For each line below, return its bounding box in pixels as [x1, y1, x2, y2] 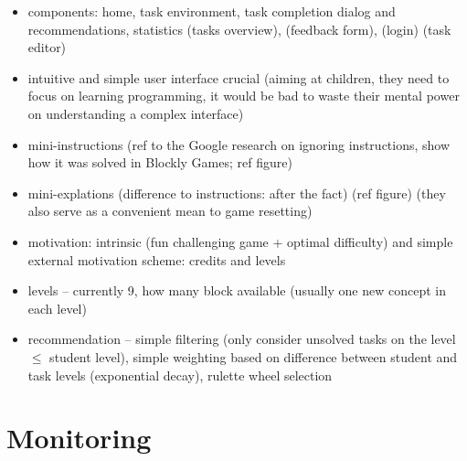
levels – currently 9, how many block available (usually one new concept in [27, 281, 446, 300]
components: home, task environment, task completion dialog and [27, 2, 396, 20]
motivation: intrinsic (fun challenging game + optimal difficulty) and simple [27, 231, 453, 251]
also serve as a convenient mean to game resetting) [27, 201, 313, 220]
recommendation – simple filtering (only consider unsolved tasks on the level [27, 329, 456, 348]
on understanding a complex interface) [27, 103, 244, 123]
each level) [27, 298, 87, 317]
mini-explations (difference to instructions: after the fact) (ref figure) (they [27, 183, 446, 202]
